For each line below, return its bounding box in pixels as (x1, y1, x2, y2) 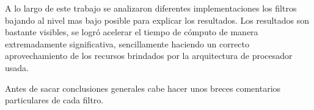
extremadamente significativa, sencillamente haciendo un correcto (5, 37, 250, 50)
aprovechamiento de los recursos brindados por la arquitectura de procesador (5, 49, 293, 62)
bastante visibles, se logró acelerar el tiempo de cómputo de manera (5, 26, 258, 38)
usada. (5, 61, 29, 74)
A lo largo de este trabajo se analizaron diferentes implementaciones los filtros (5, 2, 297, 14)
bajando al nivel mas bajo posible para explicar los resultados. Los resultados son (5, 13, 310, 26)
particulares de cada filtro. (5, 94, 104, 106)
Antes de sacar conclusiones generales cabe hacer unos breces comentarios (5, 81, 281, 94)
